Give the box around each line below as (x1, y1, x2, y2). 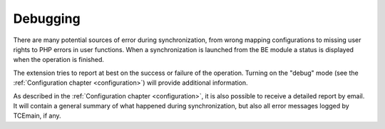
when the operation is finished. (13, 56, 105, 64)
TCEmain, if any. (13, 111, 61, 120)
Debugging (13, 11, 81, 26)
